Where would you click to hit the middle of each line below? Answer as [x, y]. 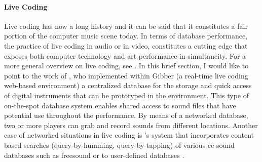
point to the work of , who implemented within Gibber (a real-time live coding [126, 75]
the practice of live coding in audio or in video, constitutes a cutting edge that [126, 45]
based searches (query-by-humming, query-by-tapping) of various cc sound [119, 145]
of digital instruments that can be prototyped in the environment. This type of [126, 95]
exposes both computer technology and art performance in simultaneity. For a [125, 55]
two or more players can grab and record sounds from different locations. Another [131, 125]
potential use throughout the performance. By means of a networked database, [126, 115]
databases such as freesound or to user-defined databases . [94, 155]
